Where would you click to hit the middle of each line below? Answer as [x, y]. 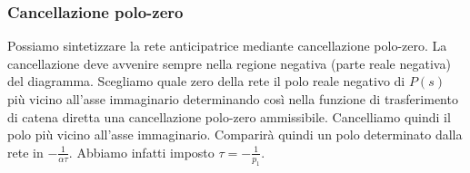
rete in [25, 152]
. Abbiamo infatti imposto [141, 152]
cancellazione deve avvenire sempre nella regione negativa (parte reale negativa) [229, 63]
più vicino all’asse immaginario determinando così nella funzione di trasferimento [233, 99]
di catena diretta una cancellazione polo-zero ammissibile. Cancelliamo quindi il [229, 116]
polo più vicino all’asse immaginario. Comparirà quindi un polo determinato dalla [235, 135]
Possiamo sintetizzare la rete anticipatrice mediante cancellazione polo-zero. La [227, 46]
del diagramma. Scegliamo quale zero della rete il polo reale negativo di [206, 81]
